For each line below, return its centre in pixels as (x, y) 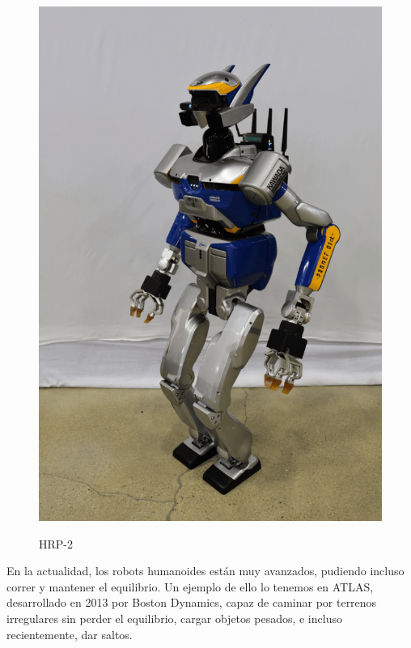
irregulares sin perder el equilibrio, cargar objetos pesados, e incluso (174, 618)
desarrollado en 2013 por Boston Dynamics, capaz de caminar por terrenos (192, 602)
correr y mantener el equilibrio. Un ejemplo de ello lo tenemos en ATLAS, (190, 586)
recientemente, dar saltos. (70, 634)
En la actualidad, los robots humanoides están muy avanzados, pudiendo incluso (205, 571)
